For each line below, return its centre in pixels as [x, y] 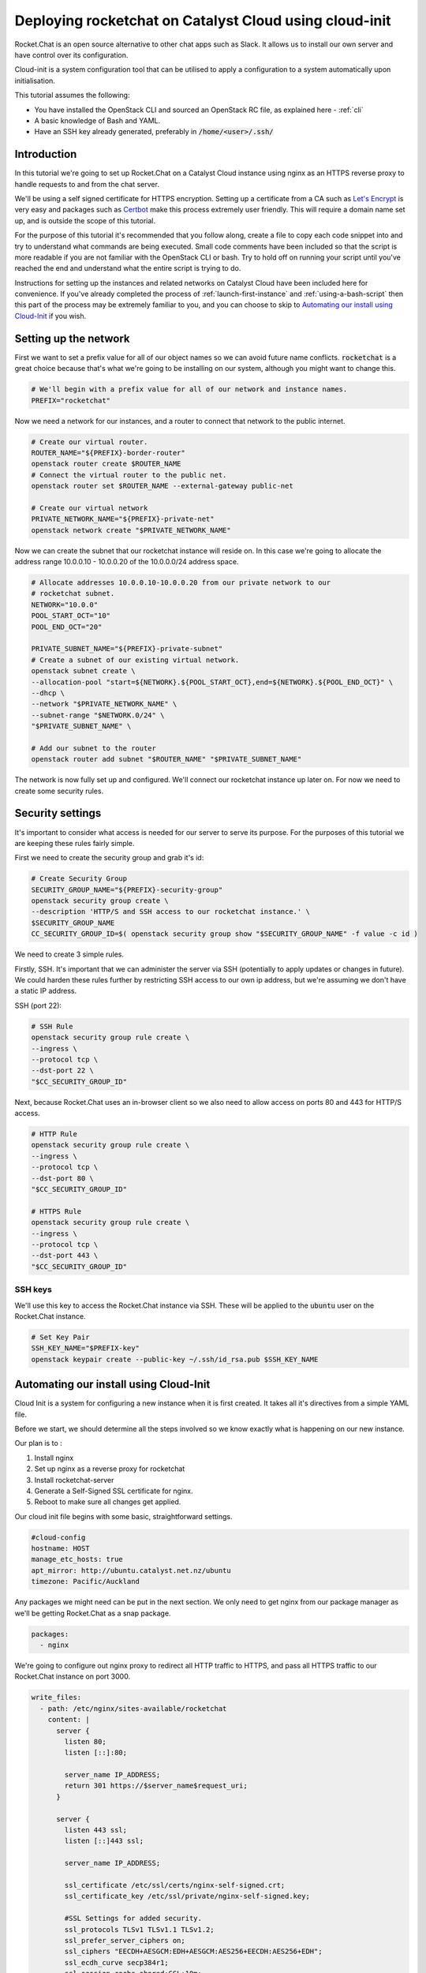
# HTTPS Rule [56, 1211]
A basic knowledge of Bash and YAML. [97, 120]
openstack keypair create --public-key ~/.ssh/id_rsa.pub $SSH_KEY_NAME [175, 1359]
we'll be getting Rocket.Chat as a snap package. [93, 1613]
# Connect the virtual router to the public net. [129, 475]
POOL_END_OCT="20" [67, 627]
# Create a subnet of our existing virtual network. [135, 660]
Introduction [46, 154]
